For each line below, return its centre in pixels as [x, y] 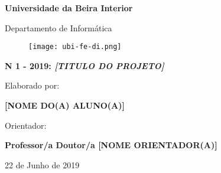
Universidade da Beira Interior [69, 8]
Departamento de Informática [58, 27]
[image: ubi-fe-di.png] [75, 47]
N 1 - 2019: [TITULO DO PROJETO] [84, 65]
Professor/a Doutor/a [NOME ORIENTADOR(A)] [111, 145]
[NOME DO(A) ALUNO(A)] [65, 105]
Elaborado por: [32, 85]
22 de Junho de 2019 [42, 164]
